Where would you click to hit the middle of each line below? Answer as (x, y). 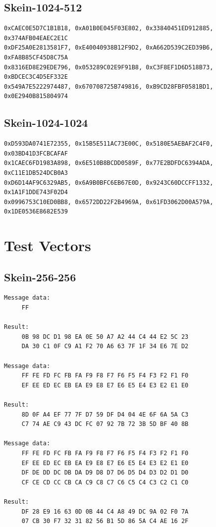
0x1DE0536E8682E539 (36, 212)
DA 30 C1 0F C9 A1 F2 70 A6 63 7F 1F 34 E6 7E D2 (105, 346)
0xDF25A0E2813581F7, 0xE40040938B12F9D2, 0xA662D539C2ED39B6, (109, 48)
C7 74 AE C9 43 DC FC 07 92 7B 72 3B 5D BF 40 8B (105, 424)
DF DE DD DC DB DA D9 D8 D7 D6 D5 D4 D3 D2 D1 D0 (105, 473)
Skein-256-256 (40, 277)
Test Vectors (48, 245)
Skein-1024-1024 (46, 123)
